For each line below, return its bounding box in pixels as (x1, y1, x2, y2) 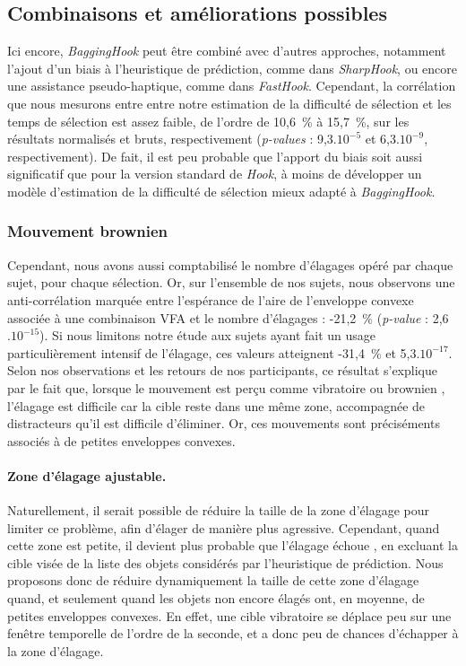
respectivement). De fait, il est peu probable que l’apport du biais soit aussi (7, 146, 423, 165)
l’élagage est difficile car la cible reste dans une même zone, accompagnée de (7, 396, 426, 415)
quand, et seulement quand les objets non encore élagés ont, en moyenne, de (7, 589, 425, 608)
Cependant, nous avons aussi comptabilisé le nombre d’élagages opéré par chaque (7, 255, 453, 274)
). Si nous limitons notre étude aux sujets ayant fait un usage (39, 326, 376, 345)
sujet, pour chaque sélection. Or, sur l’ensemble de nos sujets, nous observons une (7, 273, 455, 292)
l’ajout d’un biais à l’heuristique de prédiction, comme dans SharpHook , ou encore (7, 58, 458, 77)
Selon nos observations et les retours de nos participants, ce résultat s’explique (7, 361, 437, 380)
